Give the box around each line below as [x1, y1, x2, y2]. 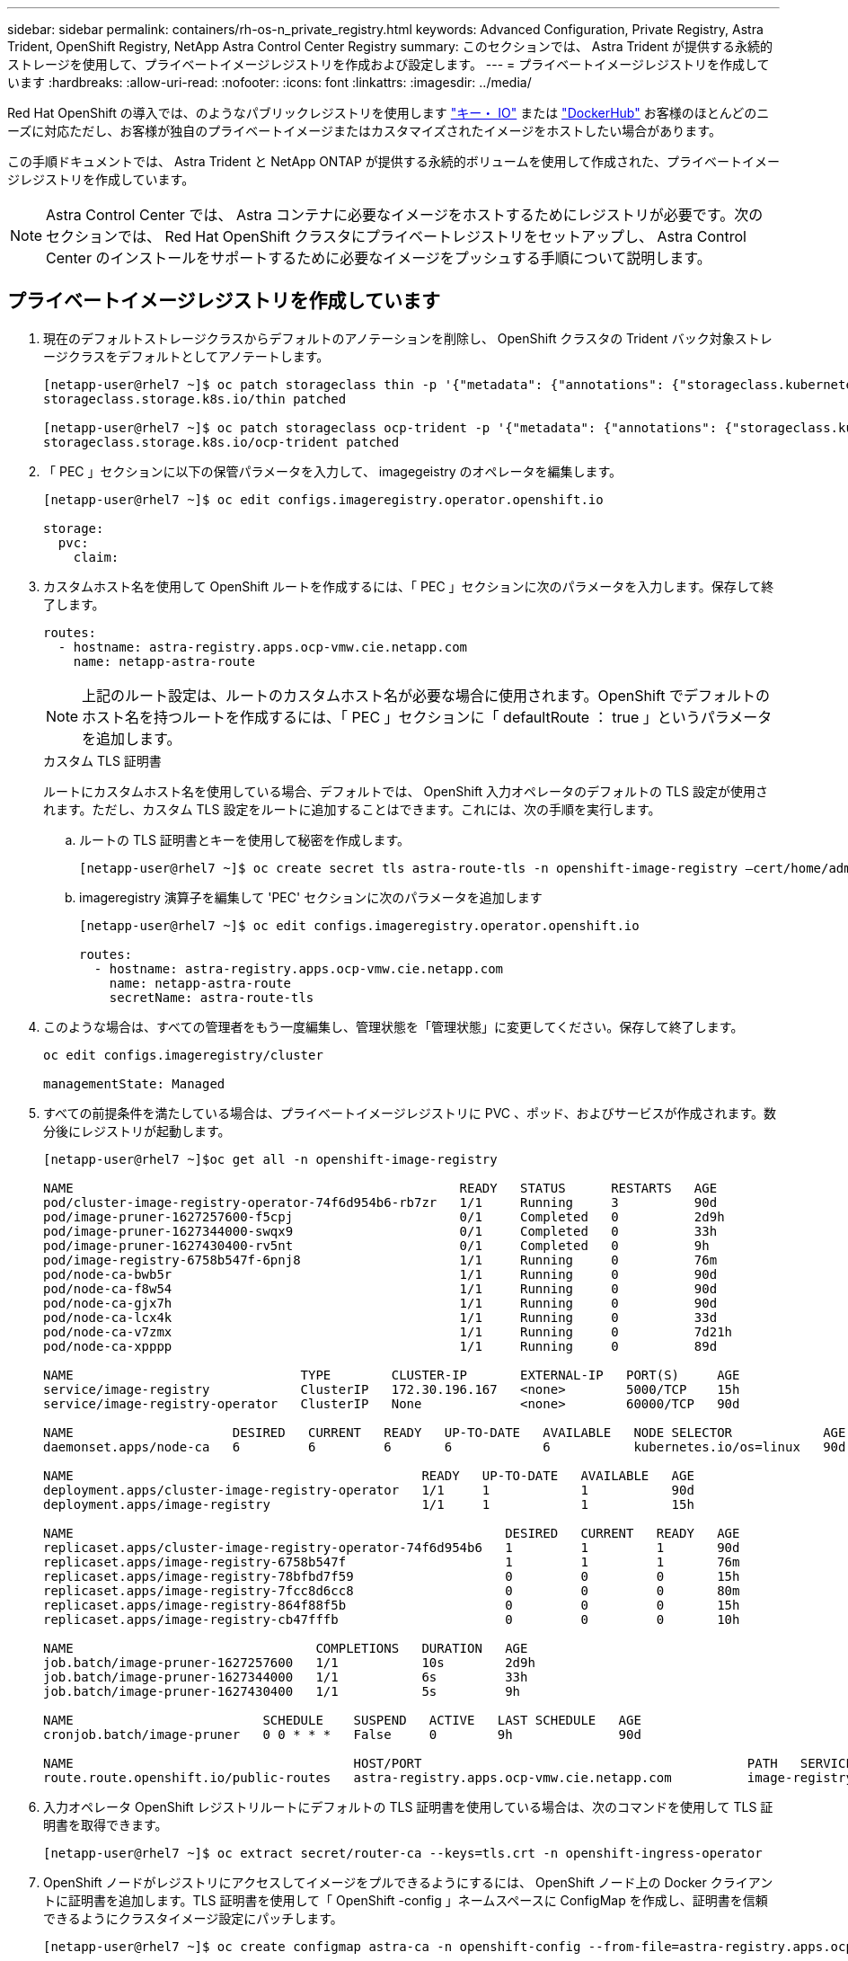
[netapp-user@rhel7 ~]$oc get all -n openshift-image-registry [43, 1151, 498, 1167]
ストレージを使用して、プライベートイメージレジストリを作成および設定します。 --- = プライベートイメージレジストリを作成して [7, 57, 770, 72]
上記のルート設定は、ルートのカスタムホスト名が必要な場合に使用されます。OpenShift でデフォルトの [82, 686, 770, 705]
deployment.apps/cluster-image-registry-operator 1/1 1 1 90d [43, 1482, 694, 1497]
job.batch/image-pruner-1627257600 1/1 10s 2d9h [43, 1655, 535, 1670]
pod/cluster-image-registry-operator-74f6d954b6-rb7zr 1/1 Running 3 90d [43, 1194, 718, 1210]
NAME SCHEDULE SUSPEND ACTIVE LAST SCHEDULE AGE [43, 1712, 641, 1727]
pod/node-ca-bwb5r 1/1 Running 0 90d [43, 1266, 718, 1282]
